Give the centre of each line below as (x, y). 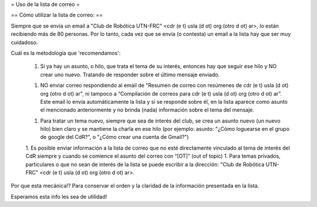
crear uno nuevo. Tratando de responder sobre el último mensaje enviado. (130, 74)
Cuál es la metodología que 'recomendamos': (66, 53)
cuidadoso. (24, 42)
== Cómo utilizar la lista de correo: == (57, 15)
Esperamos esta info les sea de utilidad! (59, 196)
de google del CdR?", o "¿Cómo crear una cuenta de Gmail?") (114, 137)
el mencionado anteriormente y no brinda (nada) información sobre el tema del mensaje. (147, 110)
